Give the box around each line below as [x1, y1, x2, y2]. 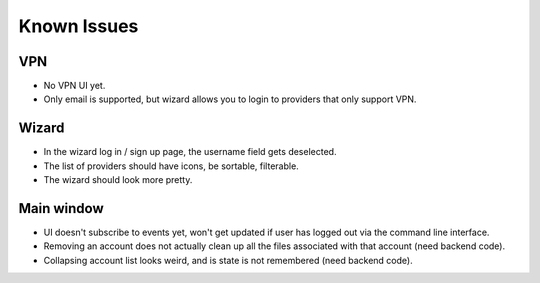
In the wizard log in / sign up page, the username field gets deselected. [43, 146, 337, 158]
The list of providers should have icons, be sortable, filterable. [43, 160, 299, 172]
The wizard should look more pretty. [43, 174, 193, 186]
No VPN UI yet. [43, 80, 106, 92]
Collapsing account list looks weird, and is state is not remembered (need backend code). [43, 254, 414, 266]
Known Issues [18, 15, 139, 37]
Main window [18, 200, 104, 217]
